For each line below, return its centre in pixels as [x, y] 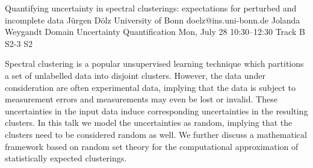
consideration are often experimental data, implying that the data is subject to [150, 87]
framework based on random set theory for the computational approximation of [152, 146]
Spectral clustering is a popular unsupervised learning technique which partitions [154, 64]
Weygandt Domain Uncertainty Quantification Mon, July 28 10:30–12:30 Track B [155, 32]
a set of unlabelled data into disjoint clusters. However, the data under [135, 75]
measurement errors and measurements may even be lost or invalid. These [141, 99]
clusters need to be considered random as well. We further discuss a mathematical [156, 134]
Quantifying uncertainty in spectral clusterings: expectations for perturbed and [151, 8]
